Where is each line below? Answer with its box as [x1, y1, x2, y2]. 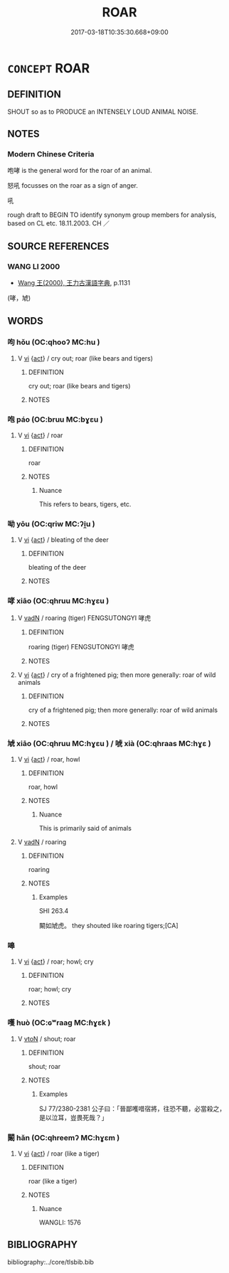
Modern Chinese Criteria [7, 149, 95, 159]
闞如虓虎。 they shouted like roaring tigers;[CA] [38, 922, 179, 930]
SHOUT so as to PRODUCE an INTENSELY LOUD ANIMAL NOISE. [7, 107, 198, 116]
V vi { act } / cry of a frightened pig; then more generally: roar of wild [17, 670, 216, 679]
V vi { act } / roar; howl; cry [17, 957, 94, 966]
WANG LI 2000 [7, 261, 60, 271]
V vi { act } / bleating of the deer [17, 536, 109, 544]
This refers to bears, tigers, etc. [38, 500, 132, 508]
